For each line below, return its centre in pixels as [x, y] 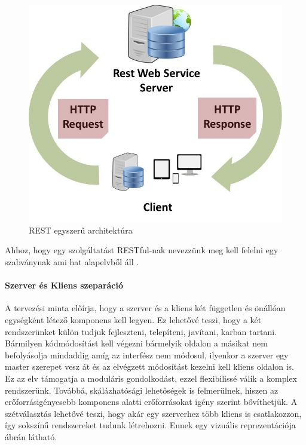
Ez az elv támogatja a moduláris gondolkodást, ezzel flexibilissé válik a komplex [151, 378]
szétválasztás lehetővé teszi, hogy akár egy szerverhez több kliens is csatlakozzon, [153, 413]
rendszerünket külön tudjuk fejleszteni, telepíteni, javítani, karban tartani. [141, 331]
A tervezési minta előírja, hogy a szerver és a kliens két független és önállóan [145, 308]
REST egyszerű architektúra [81, 230]
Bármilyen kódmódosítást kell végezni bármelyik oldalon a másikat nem [136, 343]
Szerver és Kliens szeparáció [64, 285]
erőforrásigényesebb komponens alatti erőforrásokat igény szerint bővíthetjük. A [151, 402]
